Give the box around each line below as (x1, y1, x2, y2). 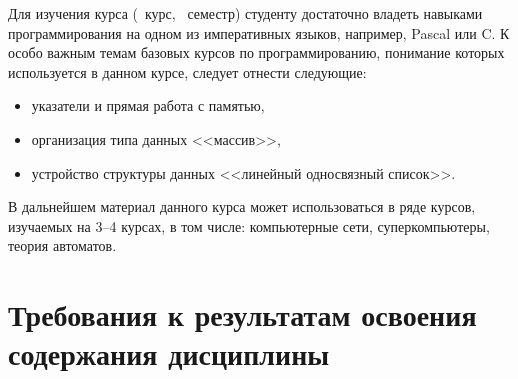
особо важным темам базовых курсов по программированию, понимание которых (8, 42, 505, 63)
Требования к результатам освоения (8, 294, 477, 335)
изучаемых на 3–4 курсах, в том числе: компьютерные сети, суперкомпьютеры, (8, 215, 490, 236)
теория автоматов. (8, 235, 117, 256)
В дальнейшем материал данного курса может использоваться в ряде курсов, (8, 196, 476, 217)
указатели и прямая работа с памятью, (31, 95, 265, 116)
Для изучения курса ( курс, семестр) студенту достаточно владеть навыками (8, 3, 483, 23)
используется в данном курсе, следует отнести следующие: (8, 61, 367, 82)
